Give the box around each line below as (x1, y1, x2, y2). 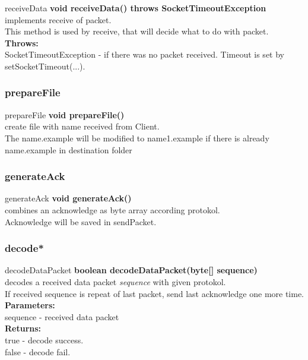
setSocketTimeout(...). (5, 59, 85, 72)
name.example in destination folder (5, 143, 132, 156)
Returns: (5, 322, 42, 334)
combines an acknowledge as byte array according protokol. (5, 203, 220, 216)
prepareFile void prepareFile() (5, 108, 125, 121)
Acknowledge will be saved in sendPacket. (5, 215, 157, 228)
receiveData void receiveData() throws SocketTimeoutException (5, 2, 266, 14)
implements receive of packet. (5, 13, 112, 26)
